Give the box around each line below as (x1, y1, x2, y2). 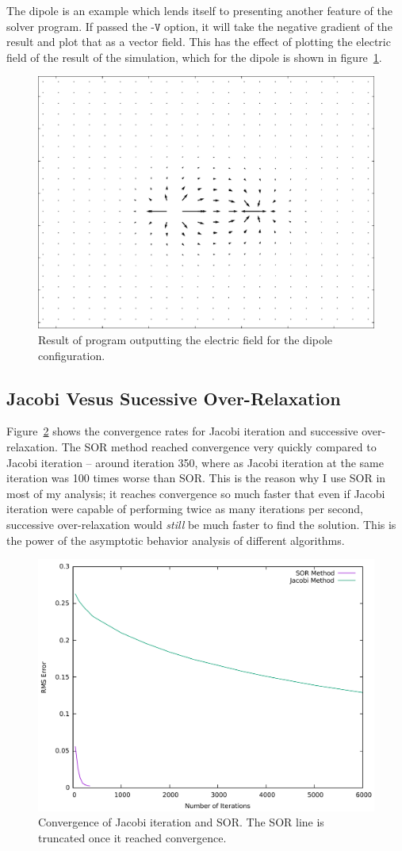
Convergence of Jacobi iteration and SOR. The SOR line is (38, 814, 324, 830)
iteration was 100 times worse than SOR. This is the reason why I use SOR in (6, 470, 386, 486)
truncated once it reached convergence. (38, 829, 227, 845)
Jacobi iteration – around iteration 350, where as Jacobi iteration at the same (6, 454, 384, 470)
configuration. (38, 347, 105, 363)
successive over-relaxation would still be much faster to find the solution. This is (6, 516, 396, 532)
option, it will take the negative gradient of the (164, 17, 392, 34)
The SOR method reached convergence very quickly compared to (61, 438, 377, 454)
